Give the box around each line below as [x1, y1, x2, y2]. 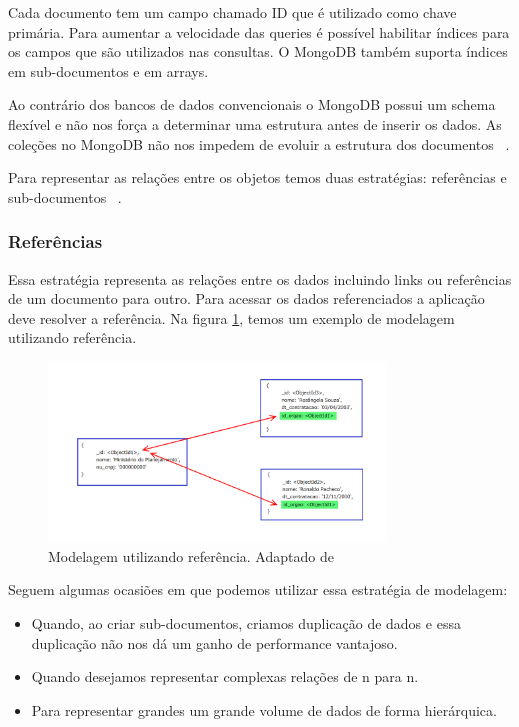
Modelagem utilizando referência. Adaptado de [48, 545, 334, 566]
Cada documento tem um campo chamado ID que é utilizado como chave [8, 2, 457, 22]
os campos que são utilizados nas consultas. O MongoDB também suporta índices [8, 41, 508, 62]
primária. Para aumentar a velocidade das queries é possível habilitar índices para [8, 21, 510, 42]
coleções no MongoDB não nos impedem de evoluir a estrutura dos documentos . [8, 133, 510, 154]
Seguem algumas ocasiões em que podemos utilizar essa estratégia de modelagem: [8, 579, 508, 600]
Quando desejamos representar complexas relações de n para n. [31, 666, 419, 687]
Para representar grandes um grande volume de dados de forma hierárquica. [31, 699, 497, 720]
